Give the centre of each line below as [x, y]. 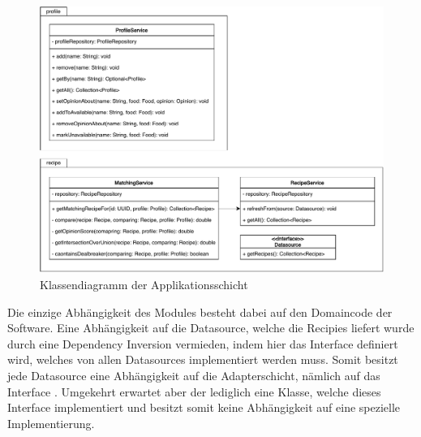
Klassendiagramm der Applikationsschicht [144, 284]
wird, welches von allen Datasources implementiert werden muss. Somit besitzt [203, 359]
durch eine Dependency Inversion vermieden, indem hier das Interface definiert [203, 343]
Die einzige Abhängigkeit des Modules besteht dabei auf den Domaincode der [200, 312]
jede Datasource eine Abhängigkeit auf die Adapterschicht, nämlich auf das [194, 375]
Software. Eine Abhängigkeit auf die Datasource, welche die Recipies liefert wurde [211, 328]
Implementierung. [51, 423]
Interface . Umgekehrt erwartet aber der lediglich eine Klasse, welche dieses [194, 391]
